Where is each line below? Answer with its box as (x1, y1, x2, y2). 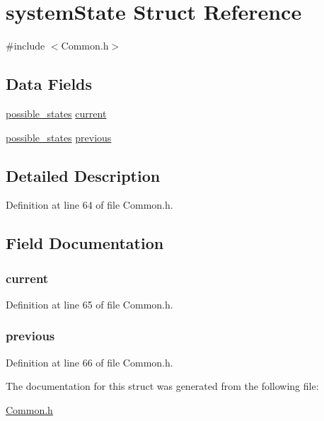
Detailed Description (6, 164, 161, 186)
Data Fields (6, 73, 93, 95)
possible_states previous (6, 129, 112, 144)
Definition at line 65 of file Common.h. (6, 296, 173, 311)
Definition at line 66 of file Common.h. (6, 354, 173, 369)
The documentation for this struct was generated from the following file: (6, 379, 319, 393)
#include (6, 38, 45, 53)
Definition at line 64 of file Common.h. (6, 197, 173, 212)
